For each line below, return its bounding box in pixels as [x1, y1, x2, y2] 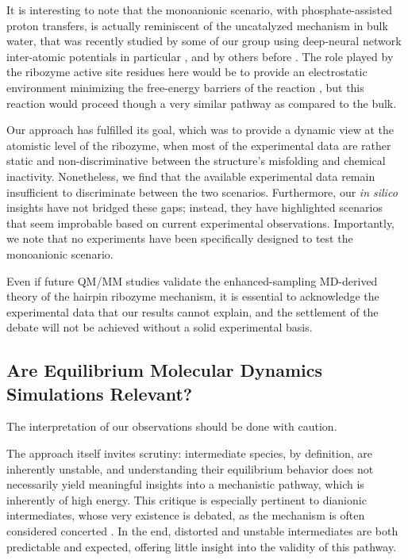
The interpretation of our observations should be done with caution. [6, 418, 337, 435]
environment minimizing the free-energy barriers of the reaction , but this [6, 79, 364, 95]
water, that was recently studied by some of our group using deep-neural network [6, 33, 402, 49]
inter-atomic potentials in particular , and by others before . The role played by [6, 48, 394, 64]
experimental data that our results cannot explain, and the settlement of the [6, 303, 379, 320]
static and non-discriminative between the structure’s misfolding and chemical [6, 152, 386, 169]
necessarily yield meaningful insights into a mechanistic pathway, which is [6, 476, 364, 493]
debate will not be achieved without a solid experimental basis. [6, 319, 313, 336]
